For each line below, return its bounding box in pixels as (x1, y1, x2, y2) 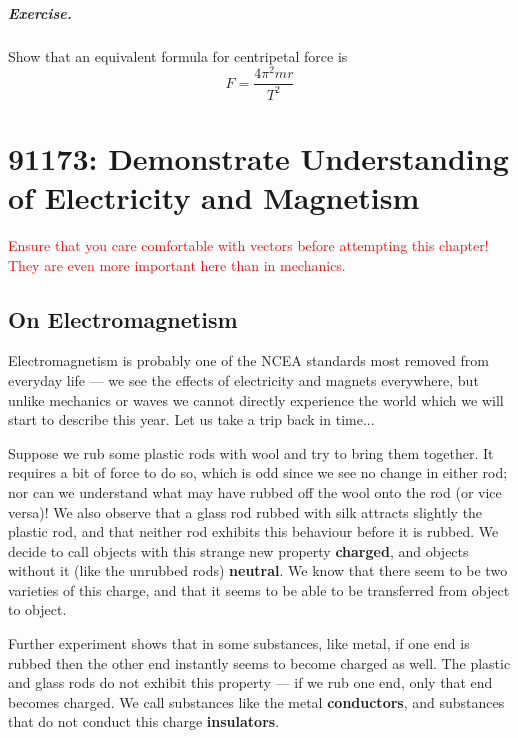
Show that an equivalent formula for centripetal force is (8, 45, 348, 66)
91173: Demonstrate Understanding (8, 137, 509, 178)
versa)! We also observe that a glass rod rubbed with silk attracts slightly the (8, 501, 483, 522)
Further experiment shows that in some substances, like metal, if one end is (8, 633, 470, 654)
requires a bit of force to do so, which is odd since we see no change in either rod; (8, 462, 508, 483)
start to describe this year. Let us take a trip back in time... (8, 409, 375, 430)
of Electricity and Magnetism (8, 177, 420, 218)
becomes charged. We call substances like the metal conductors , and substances (8, 691, 505, 712)
